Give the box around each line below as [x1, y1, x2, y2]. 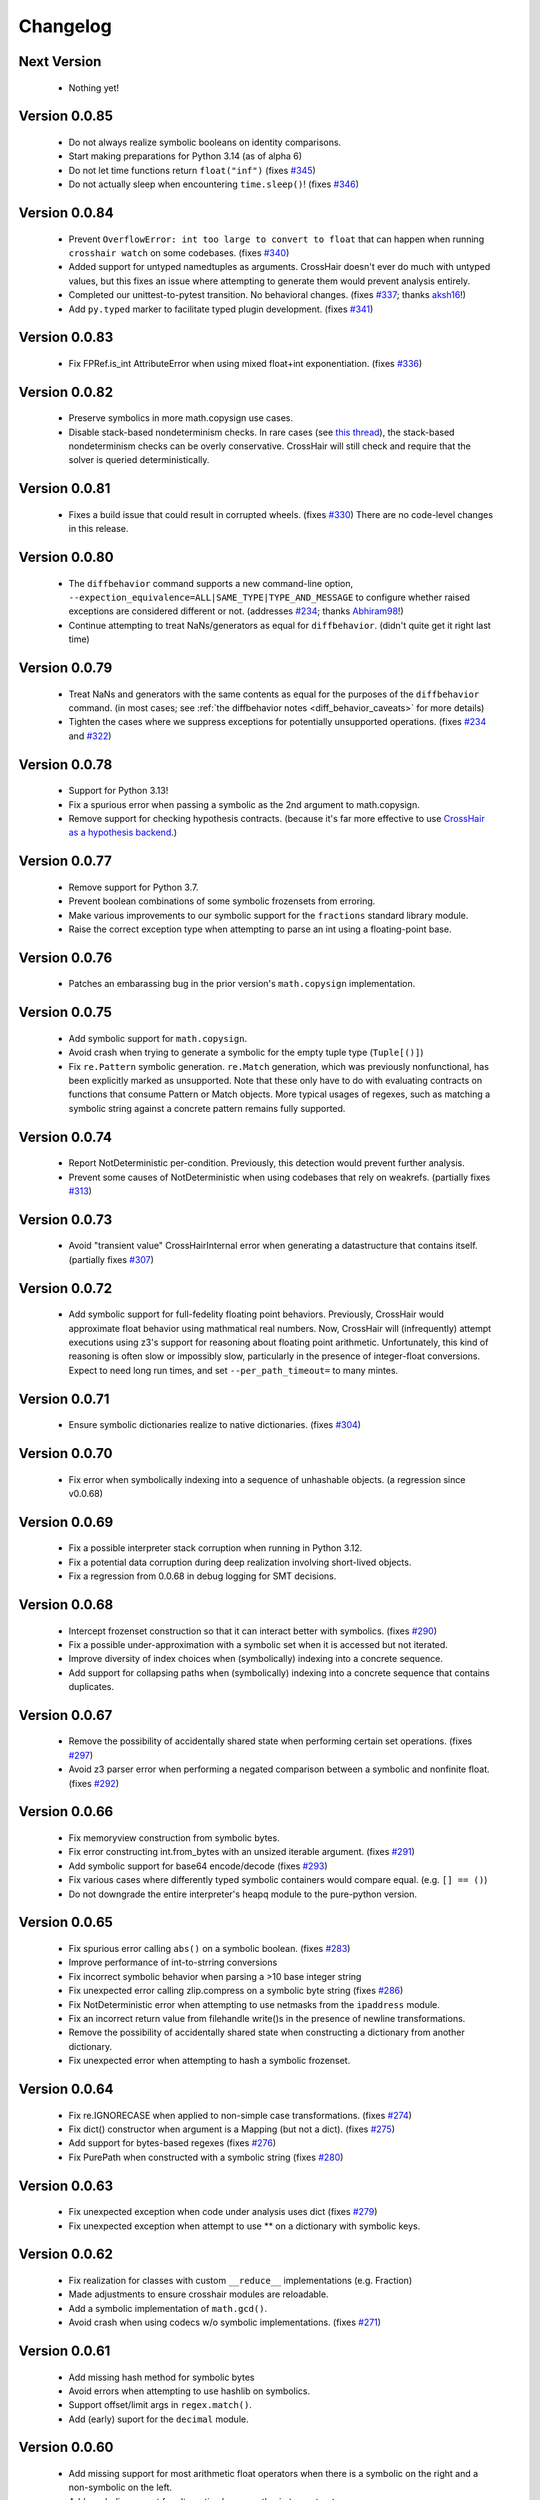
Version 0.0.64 [18, 2080, 114, 2097]
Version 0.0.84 [18, 204, 114, 221]
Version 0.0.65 [18, 1914, 114, 1931]
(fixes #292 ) [68, 1777, 120, 1789]
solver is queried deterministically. [68, 454, 210, 466]
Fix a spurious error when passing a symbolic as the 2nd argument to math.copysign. [68, 798, 420, 810]
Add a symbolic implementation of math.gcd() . [68, 2302, 268, 2314]
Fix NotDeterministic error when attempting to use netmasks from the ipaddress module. [68, 1998, 440, 2010]
